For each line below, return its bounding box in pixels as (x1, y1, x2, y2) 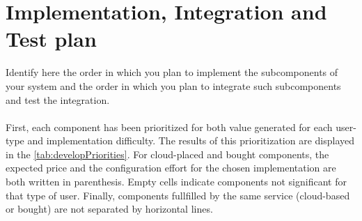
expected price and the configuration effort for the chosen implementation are (6, 160, 336, 175)
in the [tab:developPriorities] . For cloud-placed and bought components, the (6, 146, 329, 161)
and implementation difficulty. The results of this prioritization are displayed (27, 133, 355, 148)
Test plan (6, 24, 97, 53)
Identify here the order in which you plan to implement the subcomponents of (6, 65, 338, 79)
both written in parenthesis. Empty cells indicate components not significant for (6, 174, 347, 189)
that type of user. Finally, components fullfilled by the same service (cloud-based (6, 188, 350, 202)
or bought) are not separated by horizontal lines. (6, 201, 213, 216)
